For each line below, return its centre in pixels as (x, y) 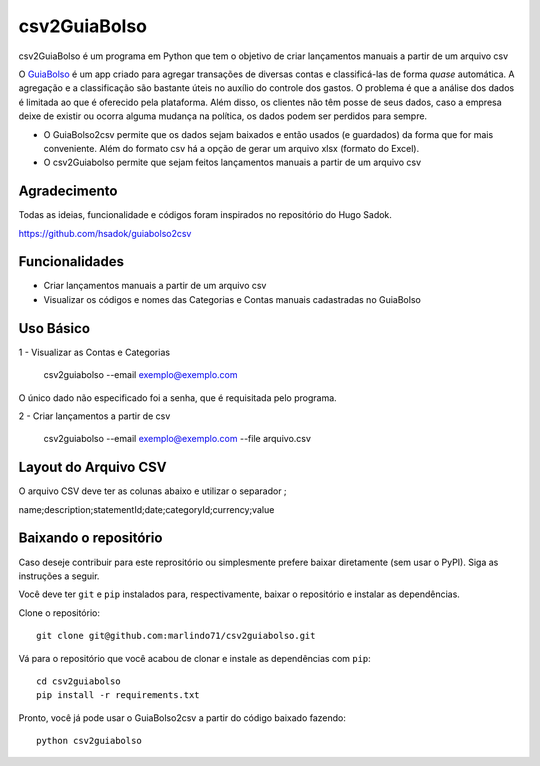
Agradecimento (68, 191)
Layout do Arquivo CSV (92, 467)
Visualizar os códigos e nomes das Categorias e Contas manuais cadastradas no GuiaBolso (232, 299)
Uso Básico (54, 328)
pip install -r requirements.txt (118, 695)
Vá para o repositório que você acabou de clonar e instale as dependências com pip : (195, 658)
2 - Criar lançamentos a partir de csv (94, 416)
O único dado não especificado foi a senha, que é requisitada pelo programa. (177, 397)
